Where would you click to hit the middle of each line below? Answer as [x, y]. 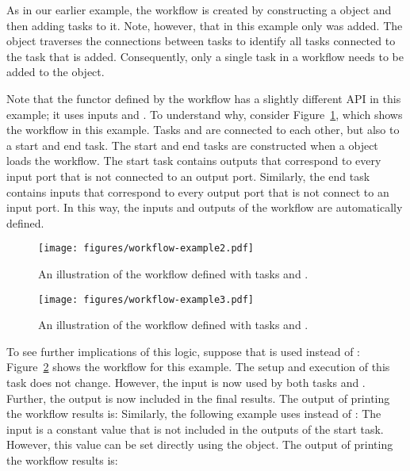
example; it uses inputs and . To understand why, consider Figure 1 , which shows [205, 114]
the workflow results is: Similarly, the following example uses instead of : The [194, 414]
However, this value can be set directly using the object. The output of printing [200, 444]
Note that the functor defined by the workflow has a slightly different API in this [204, 98]
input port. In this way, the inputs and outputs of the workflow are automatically [205, 207]
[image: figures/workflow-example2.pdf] [146, 249]
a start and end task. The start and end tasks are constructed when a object [192, 145]
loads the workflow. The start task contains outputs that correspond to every [194, 161]
